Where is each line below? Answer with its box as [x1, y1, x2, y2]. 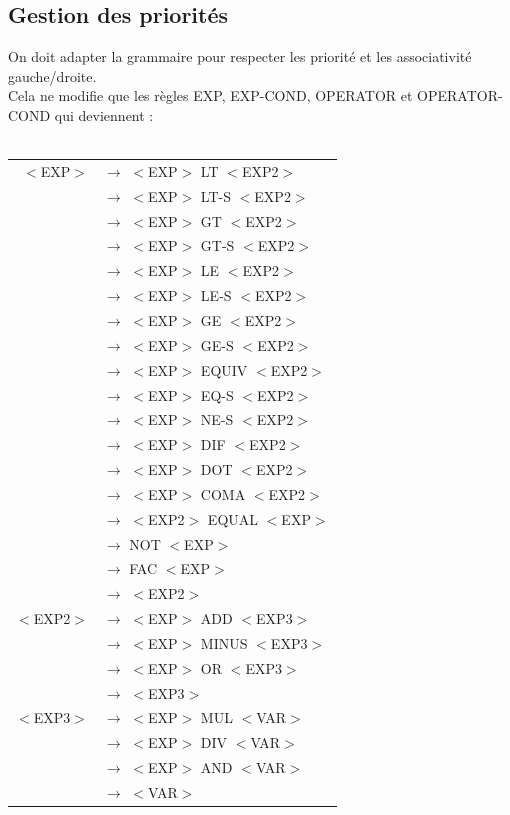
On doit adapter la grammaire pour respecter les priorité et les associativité [8, 46, 472, 67]
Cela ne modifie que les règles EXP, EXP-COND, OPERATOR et [8, 85, 413, 106]
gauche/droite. [8, 65, 97, 86]
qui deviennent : [54, 104, 154, 125]
